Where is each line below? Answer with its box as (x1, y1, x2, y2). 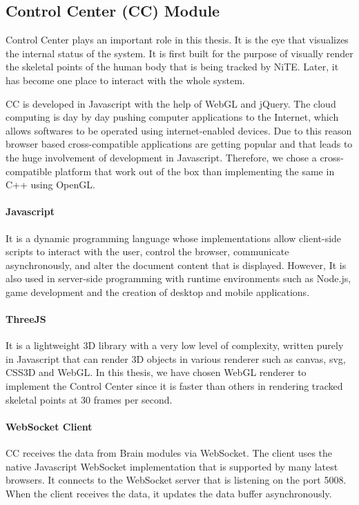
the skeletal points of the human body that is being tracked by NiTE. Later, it (6, 59, 339, 74)
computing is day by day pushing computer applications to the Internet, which (6, 110, 339, 124)
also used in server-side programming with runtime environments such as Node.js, (6, 271, 351, 286)
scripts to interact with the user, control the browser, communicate (6, 244, 289, 259)
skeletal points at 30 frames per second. (6, 392, 173, 406)
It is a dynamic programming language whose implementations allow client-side (6, 230, 342, 245)
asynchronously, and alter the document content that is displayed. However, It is (6, 257, 347, 272)
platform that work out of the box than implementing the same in (55, 164, 335, 178)
